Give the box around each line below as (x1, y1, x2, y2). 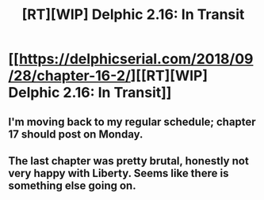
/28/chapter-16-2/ (8, 67, 131, 85)
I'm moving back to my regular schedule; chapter (8, 115, 256, 128)
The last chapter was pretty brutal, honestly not (8, 154, 250, 168)
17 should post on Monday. (8, 127, 143, 141)
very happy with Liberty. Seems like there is (8, 166, 229, 179)
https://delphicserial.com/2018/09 (18, 50, 254, 68)
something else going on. (8, 179, 136, 192)
